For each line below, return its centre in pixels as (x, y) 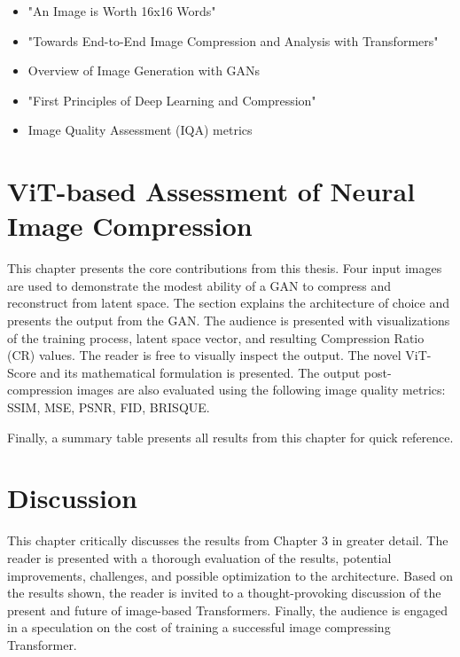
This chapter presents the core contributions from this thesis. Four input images (225, 268)
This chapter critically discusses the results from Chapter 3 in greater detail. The (228, 540)
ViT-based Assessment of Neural (211, 191)
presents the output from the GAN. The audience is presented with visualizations (229, 321)
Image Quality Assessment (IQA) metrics (140, 130)
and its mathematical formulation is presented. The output (200, 372)
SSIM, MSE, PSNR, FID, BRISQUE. (109, 407)
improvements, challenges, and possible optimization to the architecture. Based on (230, 575)
